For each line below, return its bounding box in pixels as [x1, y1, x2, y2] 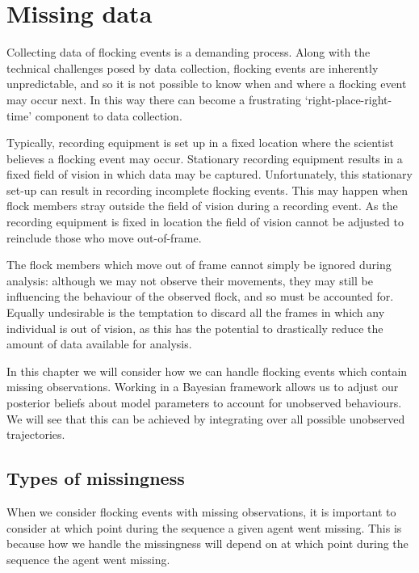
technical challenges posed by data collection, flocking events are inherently [6, 59, 379, 76]
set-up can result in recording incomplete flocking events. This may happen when [6, 181, 409, 198]
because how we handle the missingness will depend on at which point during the [6, 535, 409, 552]
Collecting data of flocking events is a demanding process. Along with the [6, 44, 371, 61]
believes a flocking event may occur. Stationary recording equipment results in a [6, 150, 403, 166]
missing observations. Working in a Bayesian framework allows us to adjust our [6, 378, 399, 395]
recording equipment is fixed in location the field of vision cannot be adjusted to [6, 213, 404, 230]
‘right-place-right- [304, 91, 392, 107]
